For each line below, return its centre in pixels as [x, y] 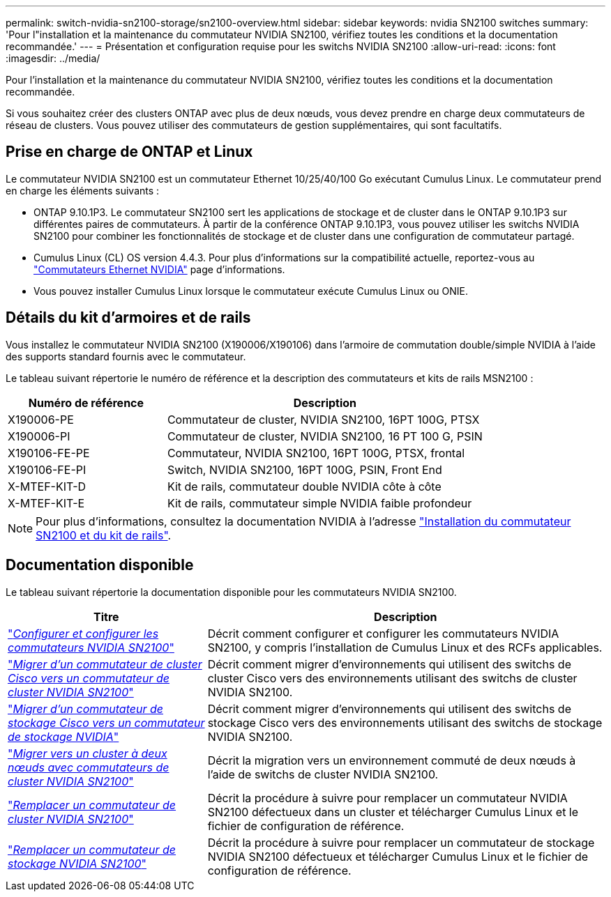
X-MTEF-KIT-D [47, 486]
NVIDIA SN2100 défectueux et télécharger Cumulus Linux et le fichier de [398, 856]
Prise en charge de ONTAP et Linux [129, 152]
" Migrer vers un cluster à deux [88, 753]
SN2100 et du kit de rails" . [104, 535]
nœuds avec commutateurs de [89, 767]
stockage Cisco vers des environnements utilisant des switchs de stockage [405, 722]
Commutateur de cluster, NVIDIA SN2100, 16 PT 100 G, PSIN [325, 436]
